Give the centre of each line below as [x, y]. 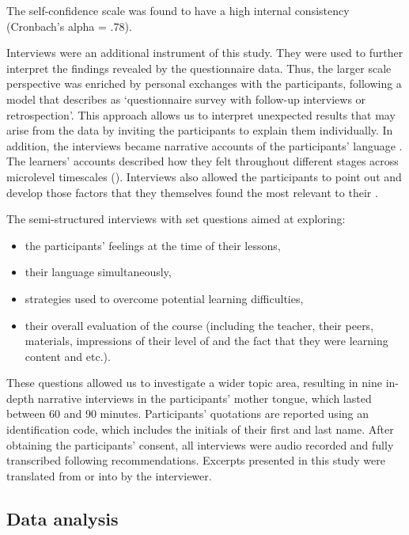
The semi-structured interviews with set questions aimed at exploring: [176, 219]
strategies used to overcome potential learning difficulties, [164, 298]
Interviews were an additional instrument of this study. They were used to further [205, 53]
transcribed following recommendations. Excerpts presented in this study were [196, 460]
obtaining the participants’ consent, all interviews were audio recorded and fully [200, 444]
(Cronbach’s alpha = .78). [69, 26]
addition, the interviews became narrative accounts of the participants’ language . [204, 145]
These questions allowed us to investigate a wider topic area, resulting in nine [194, 383]
